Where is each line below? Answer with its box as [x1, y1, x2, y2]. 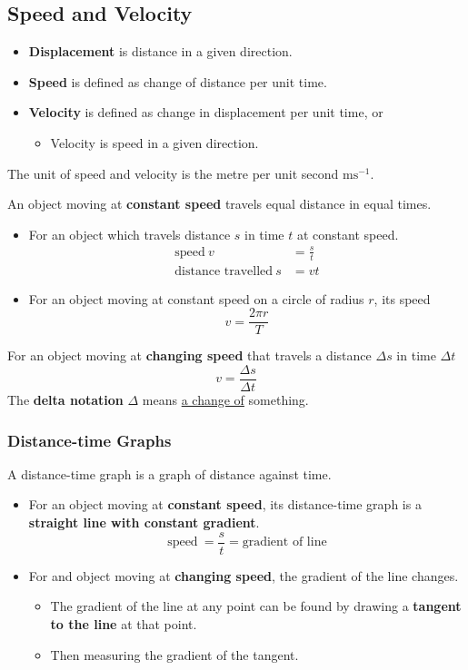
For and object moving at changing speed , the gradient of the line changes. [28, 566, 459, 585]
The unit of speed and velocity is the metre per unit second [7, 163, 339, 182]
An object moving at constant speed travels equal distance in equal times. [7, 194, 432, 213]
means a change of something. [142, 390, 309, 409]
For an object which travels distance [28, 224, 231, 243]
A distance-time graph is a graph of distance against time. [7, 464, 332, 483]
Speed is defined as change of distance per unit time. [28, 72, 327, 91]
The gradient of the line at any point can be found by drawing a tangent [50, 596, 462, 616]
